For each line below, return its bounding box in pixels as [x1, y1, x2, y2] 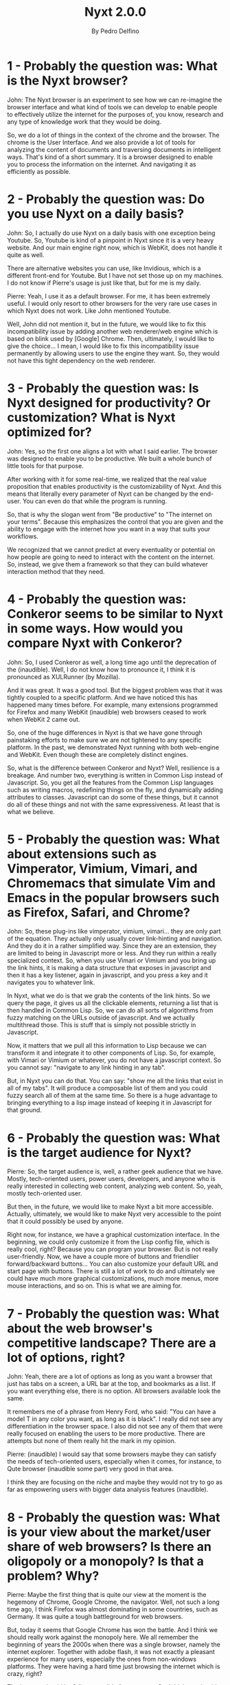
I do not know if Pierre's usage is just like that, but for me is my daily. [7, 278, 201, 287]
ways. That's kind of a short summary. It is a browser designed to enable [7, 153, 213, 161]
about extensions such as [7, 846, 157, 861]
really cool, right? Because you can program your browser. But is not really [7, 1245, 218, 1253]
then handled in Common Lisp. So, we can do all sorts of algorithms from [7, 1006, 214, 1015]
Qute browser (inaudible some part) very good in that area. [7, 1465, 174, 1473]
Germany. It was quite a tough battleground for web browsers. [7, 1613, 183, 1621]
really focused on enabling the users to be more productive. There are [7, 1429, 206, 1438]
